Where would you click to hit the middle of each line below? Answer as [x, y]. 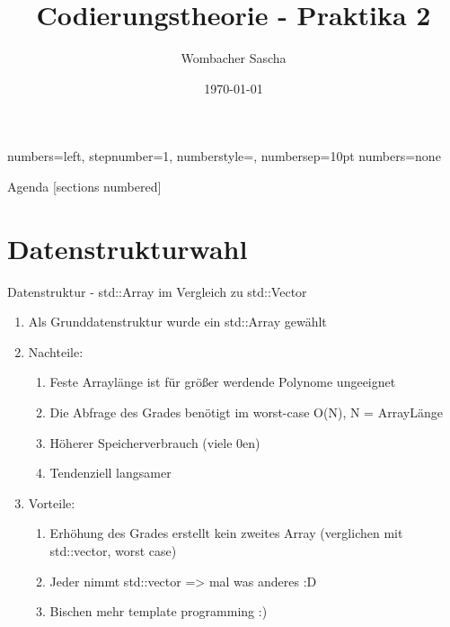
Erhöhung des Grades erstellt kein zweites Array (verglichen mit [226, 533]
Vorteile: [52, 502]
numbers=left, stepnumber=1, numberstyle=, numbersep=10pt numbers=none [224, 156]
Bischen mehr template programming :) [159, 611]
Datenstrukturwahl [128, 248]
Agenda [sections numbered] [84, 186]
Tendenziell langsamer [110, 473]
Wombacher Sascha [234, 58]
